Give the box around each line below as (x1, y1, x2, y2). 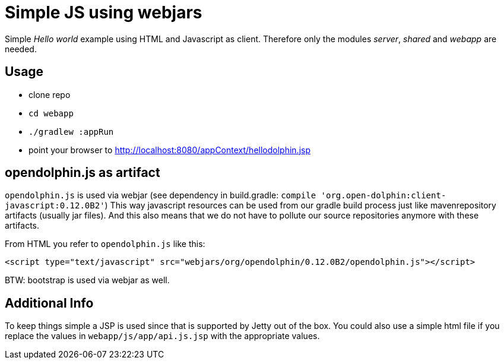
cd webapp (28, 108, 74, 118)
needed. (5, 43, 37, 54)
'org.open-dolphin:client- (321, 191, 446, 201)
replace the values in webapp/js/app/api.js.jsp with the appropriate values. (5, 331, 320, 341)
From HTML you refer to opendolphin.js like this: (5, 239, 205, 249)
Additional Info (5, 295, 94, 311)
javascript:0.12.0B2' (5, 201, 105, 211)
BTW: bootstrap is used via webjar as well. (5, 275, 170, 286)
